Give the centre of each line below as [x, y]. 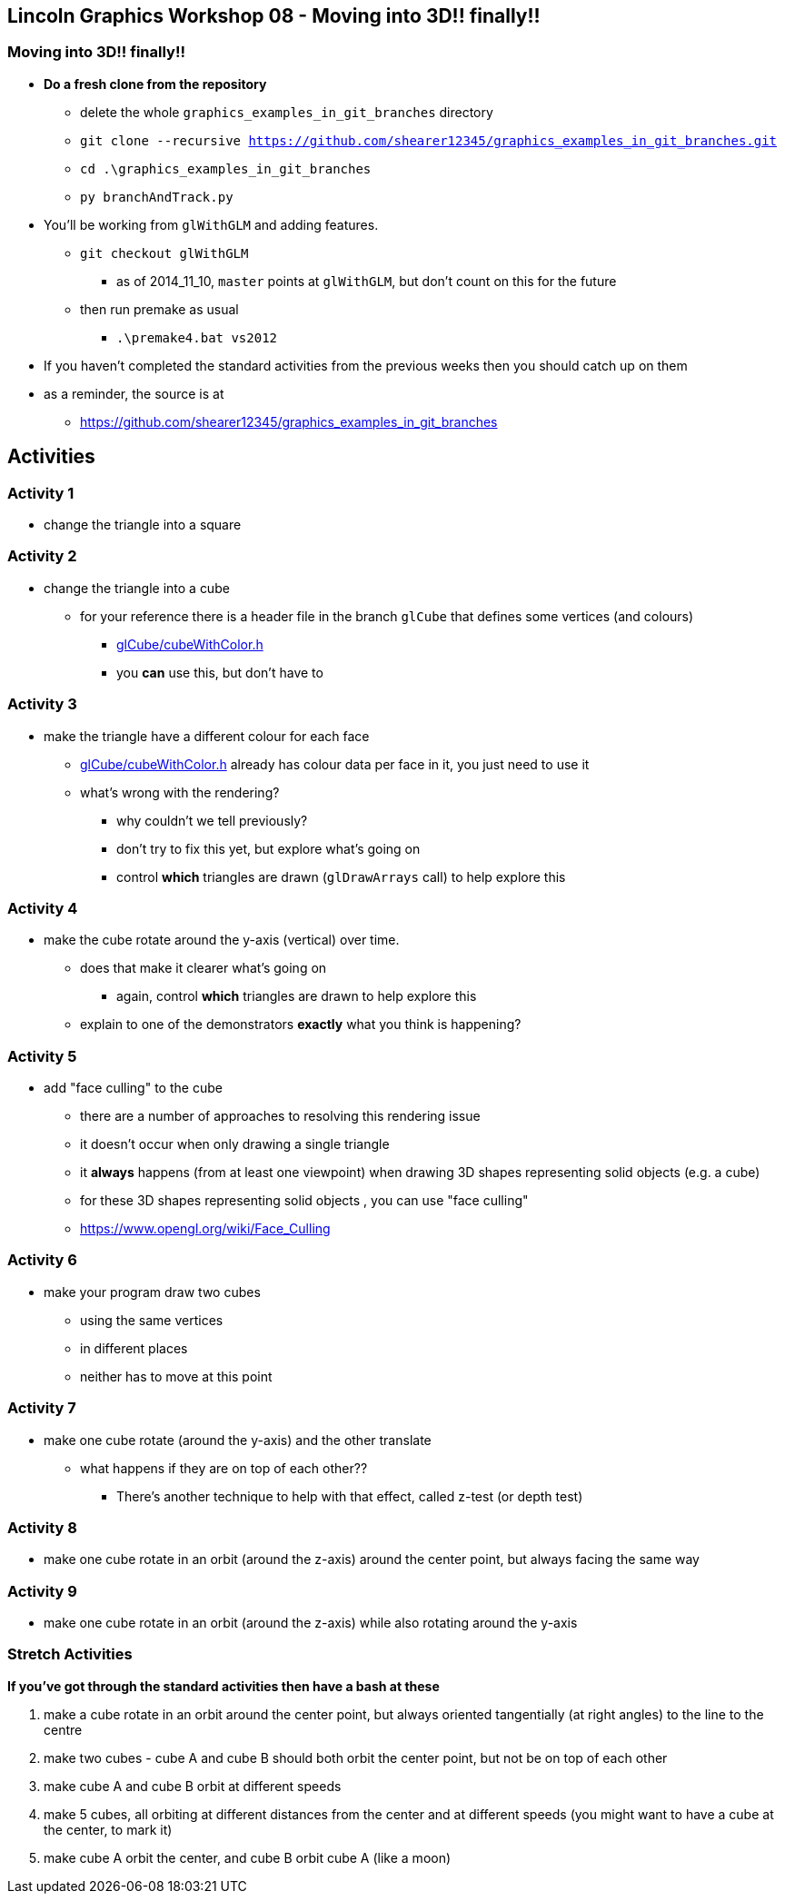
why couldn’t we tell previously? [212, 820]
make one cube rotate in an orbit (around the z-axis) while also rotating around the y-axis [311, 1623]
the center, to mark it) [108, 1829]
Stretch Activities [70, 1654]
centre [63, 1729]
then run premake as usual [159, 309]
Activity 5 [42, 1056]
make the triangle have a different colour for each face [207, 736]
